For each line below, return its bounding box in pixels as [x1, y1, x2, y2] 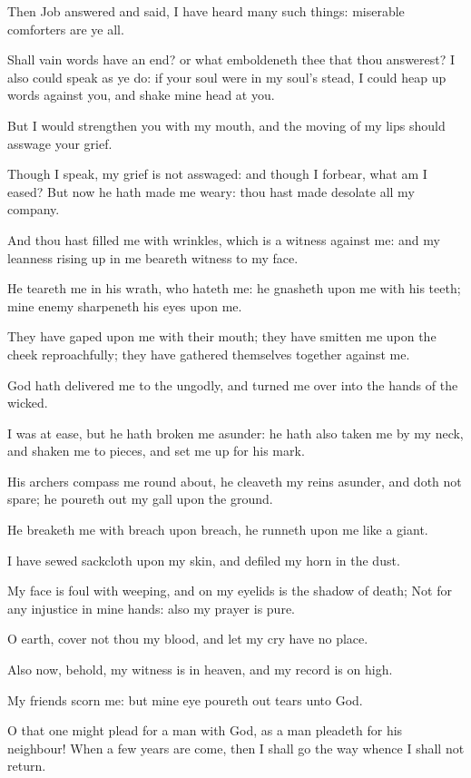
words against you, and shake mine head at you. [7, 85, 275, 104]
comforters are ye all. [7, 19, 124, 38]
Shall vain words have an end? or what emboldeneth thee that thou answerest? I [7, 50, 456, 69]
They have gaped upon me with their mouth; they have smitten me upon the [7, 327, 437, 346]
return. [7, 756, 46, 775]
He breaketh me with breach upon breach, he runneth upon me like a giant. [7, 520, 428, 539]
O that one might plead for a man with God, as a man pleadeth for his [7, 721, 403, 740]
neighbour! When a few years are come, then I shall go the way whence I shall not [7, 738, 465, 757]
